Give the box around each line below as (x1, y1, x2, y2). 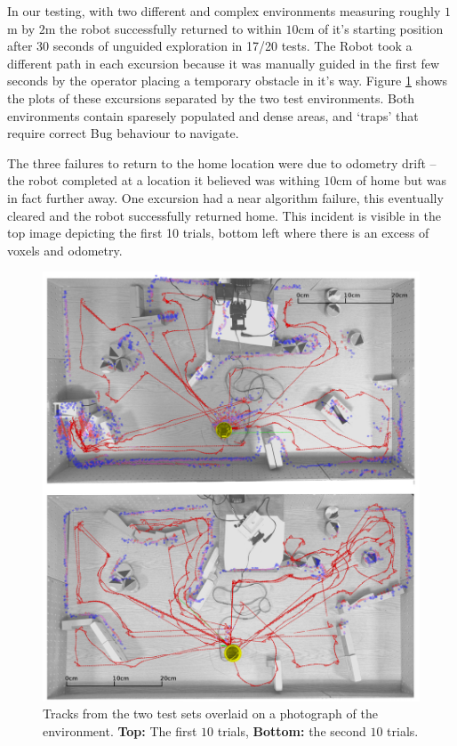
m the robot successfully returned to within (44, 19, 282, 37)
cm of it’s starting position (298, 19, 444, 37)
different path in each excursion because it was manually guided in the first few (7, 53, 440, 72)
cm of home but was (336, 171, 447, 190)
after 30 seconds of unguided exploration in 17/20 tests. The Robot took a (7, 36, 413, 55)
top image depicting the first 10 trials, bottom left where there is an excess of (7, 223, 429, 242)
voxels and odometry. (7, 240, 123, 259)
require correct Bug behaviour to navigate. (7, 124, 239, 142)
